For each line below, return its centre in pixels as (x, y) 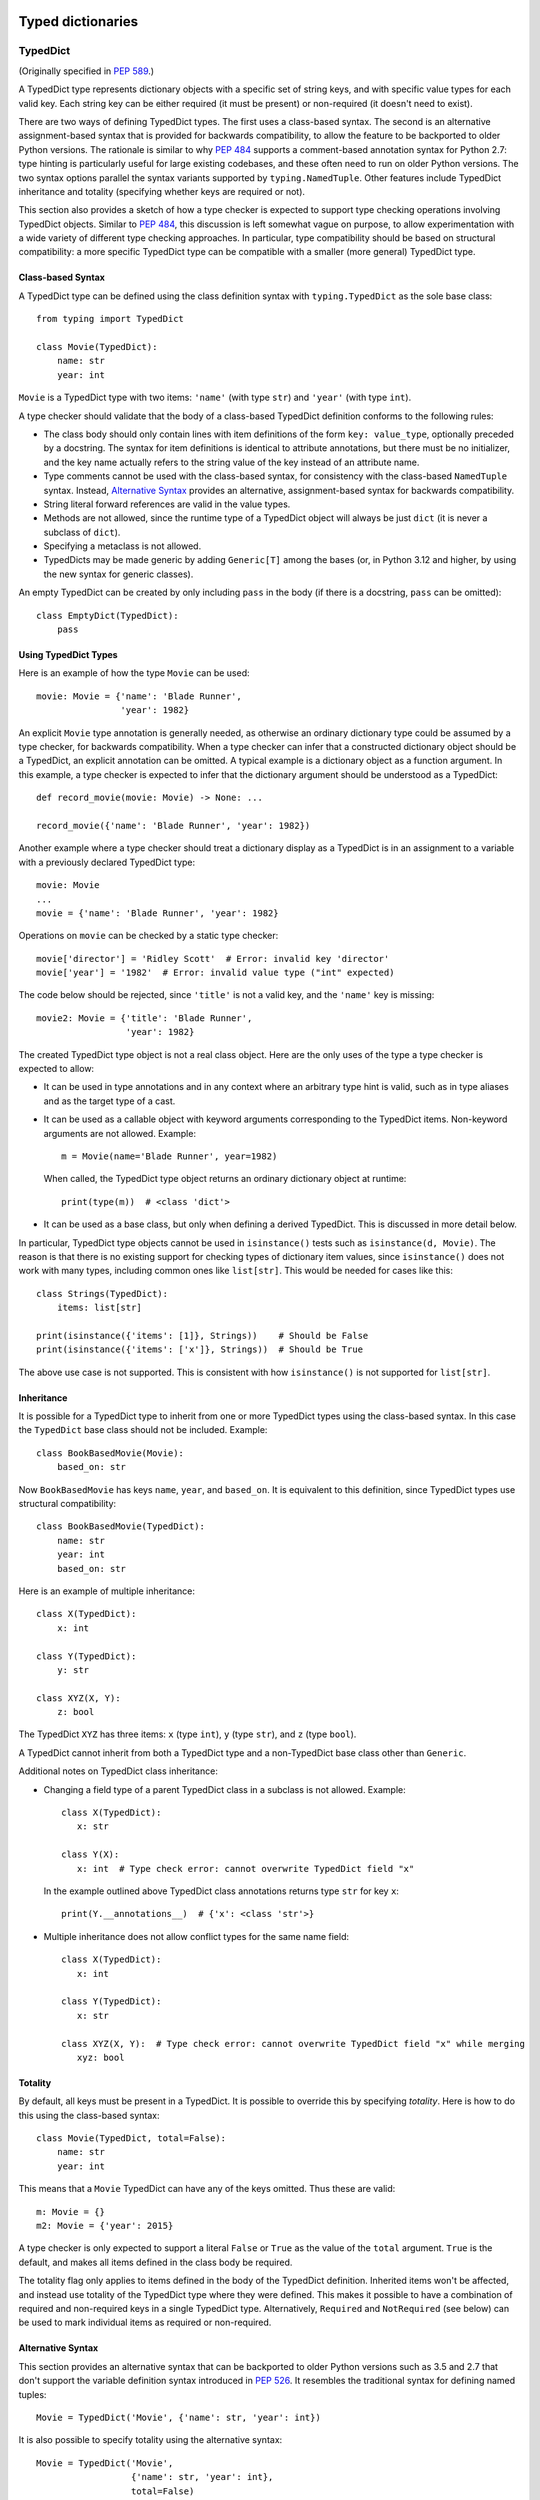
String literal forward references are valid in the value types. (167, 504)
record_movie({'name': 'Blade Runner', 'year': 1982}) (173, 825)
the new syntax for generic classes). (118, 574)
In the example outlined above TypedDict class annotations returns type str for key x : (221, 1891)
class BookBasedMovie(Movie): (110, 1453)
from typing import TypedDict (110, 319)
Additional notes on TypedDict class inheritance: (118, 1771)
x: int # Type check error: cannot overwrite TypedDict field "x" (245, 1868)
